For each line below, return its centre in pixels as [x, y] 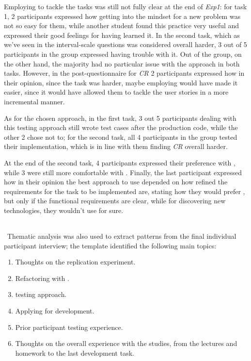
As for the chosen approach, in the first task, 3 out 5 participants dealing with [120, 118]
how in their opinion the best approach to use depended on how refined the [116, 182]
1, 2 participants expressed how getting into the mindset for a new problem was [122, 16]
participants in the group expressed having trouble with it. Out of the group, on [123, 54]
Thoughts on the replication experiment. [75, 262]
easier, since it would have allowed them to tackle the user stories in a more [116, 92]
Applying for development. [55, 311]
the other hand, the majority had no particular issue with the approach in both [122, 63]
